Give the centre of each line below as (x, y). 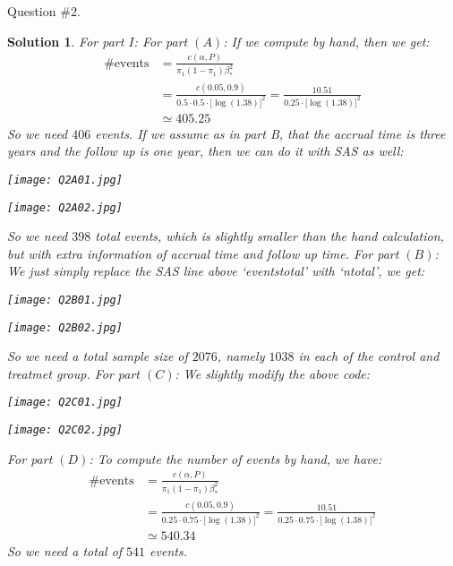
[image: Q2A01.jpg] (65, 180)
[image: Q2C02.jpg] (65, 430)
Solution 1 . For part (66, 41)
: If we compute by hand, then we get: (326, 41)
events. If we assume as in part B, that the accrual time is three (270, 133)
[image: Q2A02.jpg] (65, 207)
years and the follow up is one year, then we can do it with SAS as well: (205, 151)
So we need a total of (65, 550)
